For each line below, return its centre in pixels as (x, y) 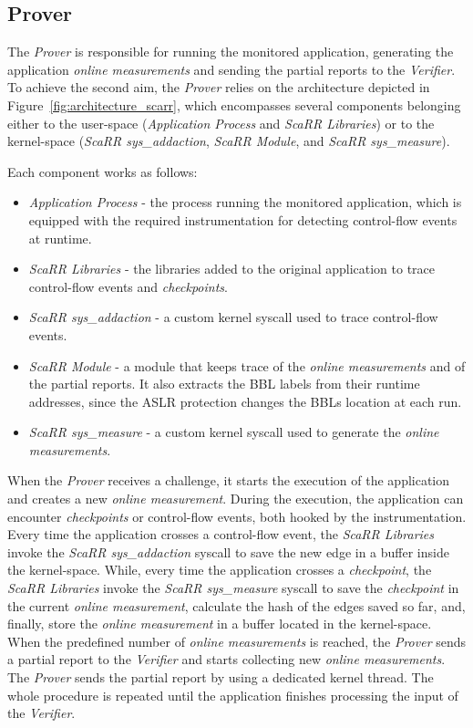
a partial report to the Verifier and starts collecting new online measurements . (226, 659)
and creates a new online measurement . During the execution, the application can (236, 499)
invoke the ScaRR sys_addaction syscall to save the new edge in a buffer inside (228, 551)
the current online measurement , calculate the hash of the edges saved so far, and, (236, 605)
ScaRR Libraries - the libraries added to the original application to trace (232, 269)
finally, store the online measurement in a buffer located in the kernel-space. (220, 624)
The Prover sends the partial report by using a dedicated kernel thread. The (221, 677)
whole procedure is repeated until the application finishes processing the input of (233, 695)
